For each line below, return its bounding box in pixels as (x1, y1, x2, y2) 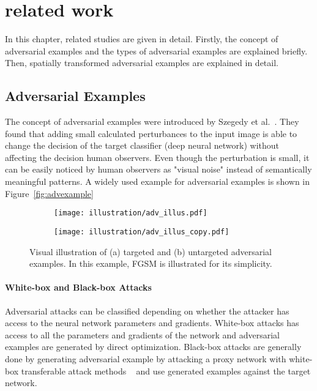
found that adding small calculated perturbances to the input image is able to (5, 127, 297, 140)
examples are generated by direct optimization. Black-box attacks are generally (5, 340, 302, 353)
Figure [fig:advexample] (5, 187, 94, 199)
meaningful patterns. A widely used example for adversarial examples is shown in (5, 175, 310, 188)
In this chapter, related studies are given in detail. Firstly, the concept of (5, 32, 278, 45)
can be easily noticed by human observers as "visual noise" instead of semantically (5, 163, 312, 176)
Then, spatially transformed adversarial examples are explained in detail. (5, 56, 278, 69)
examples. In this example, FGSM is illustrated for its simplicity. (29, 257, 272, 270)
